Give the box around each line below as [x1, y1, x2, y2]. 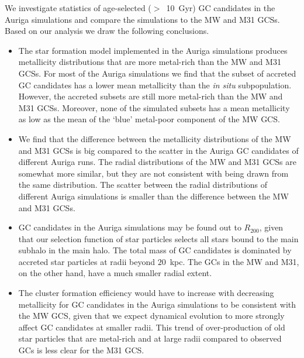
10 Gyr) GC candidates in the [166, 2, 275, 13]
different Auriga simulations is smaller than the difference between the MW [18, 190, 289, 202]
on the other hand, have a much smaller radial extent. [18, 267, 212, 279]
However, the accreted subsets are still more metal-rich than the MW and [18, 90, 283, 102]
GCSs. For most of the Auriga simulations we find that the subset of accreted [18, 67, 296, 79]
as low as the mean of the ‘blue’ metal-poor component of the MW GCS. [18, 113, 280, 125]
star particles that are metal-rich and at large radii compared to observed [18, 332, 282, 345]
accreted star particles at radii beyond [18, 255, 156, 267]
